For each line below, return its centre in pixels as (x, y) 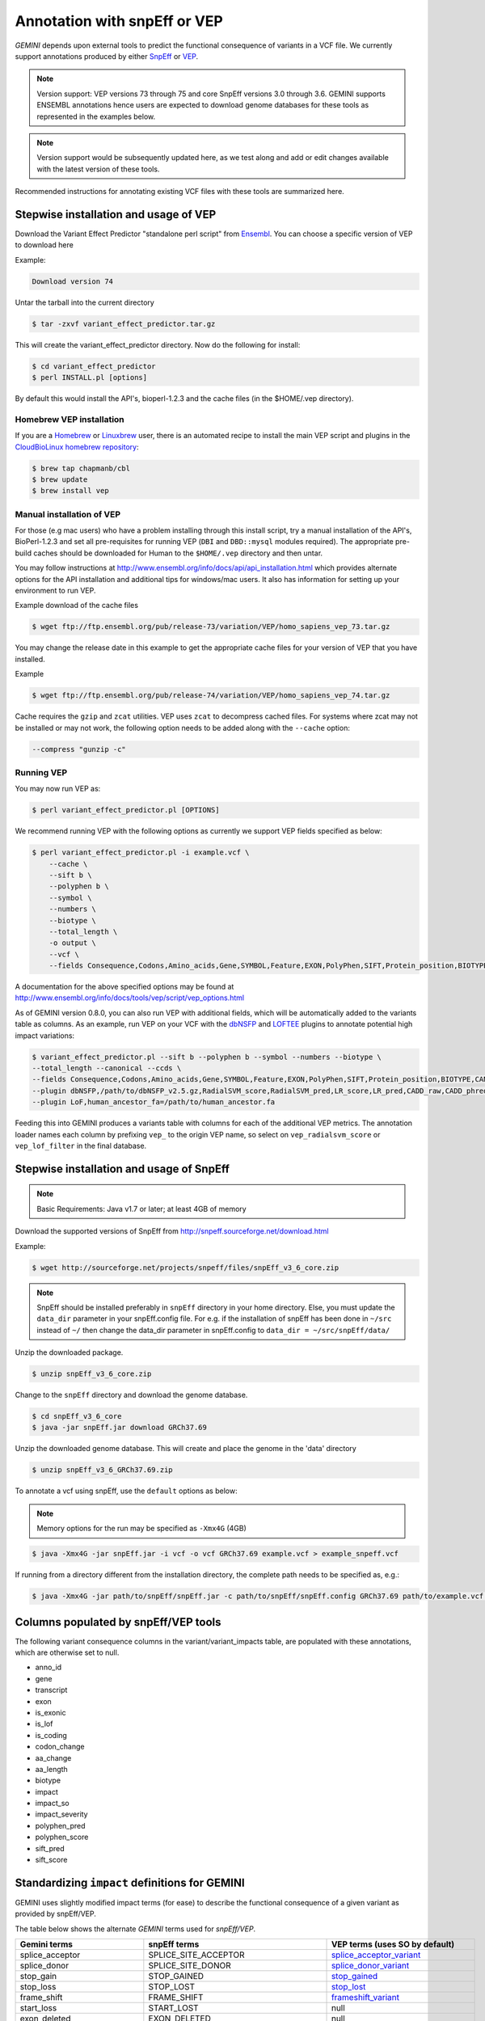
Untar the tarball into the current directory (85, 302)
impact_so (52, 1804)
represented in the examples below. (96, 116)
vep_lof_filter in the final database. (81, 1146)
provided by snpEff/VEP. (56, 1914)
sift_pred (50, 1848)
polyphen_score (62, 1837)
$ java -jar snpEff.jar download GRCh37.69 (120, 1428)
